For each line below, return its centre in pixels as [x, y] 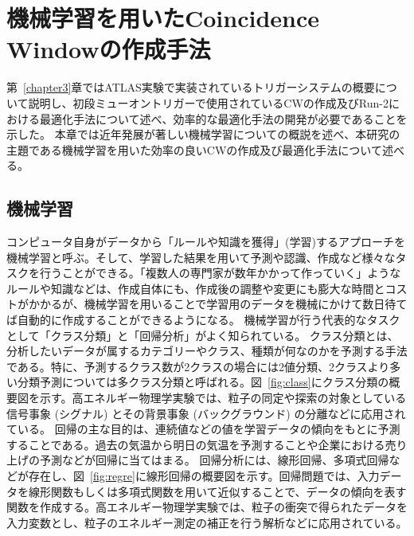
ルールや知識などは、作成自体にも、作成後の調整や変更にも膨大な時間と [196, 288]
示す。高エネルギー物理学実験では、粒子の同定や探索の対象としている [223, 398]
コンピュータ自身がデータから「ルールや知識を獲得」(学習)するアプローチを [206, 242]
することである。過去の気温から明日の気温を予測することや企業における [196, 444]
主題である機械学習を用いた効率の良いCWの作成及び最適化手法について [194, 149]
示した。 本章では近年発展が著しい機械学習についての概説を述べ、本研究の [203, 134]
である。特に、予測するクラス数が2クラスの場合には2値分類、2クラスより [198, 366]
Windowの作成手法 [109, 49]
